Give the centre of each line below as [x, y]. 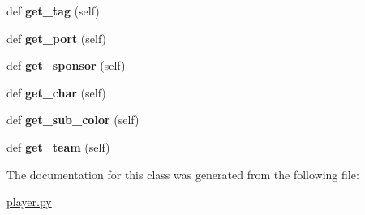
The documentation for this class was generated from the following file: [183, 174]
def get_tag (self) [53, 11]
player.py [29, 202]
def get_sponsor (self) [66, 65]
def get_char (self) [56, 92]
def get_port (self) [57, 38]
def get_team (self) [58, 146]
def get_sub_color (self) [73, 120]
